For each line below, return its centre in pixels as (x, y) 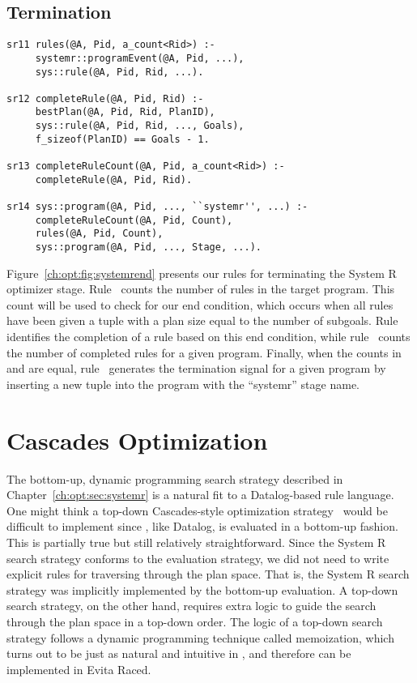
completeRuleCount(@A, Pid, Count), (134, 220)
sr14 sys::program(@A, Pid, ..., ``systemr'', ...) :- (157, 207)
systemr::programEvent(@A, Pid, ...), (140, 58)
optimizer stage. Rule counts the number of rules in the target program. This (201, 289)
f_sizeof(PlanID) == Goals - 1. (122, 139)
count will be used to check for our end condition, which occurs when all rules (200, 304)
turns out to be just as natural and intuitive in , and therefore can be (179, 653)
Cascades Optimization (137, 440)
